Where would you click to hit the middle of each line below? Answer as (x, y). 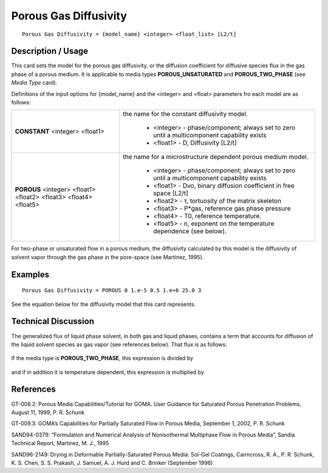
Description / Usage (50, 51)
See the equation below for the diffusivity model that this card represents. (104, 304)
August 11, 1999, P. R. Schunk (48, 412)
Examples (30, 274)
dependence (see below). (190, 231)
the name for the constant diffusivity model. (185, 114)
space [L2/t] (170, 193)
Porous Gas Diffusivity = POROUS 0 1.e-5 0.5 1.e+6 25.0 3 (112, 291)
